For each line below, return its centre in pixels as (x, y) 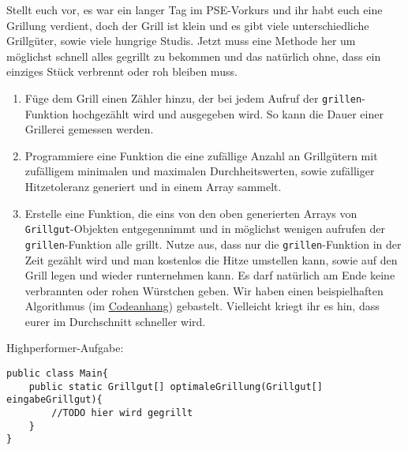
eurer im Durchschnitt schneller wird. (115, 321)
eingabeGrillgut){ (54, 400)
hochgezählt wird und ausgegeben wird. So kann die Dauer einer (228, 113)
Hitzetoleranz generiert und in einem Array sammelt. (153, 186)
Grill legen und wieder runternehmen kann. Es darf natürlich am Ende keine (210, 275)
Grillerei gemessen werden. (89, 129)
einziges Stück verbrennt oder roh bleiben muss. (122, 71)
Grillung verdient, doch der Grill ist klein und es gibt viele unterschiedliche (188, 25)
